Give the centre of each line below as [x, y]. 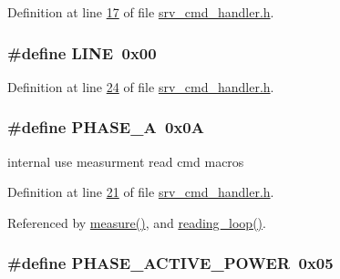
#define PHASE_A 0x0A [106, 127]
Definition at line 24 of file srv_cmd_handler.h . [141, 86]
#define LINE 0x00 [82, 52]
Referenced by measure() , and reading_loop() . [137, 222]
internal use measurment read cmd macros [126, 161]
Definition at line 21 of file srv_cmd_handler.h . [141, 192]
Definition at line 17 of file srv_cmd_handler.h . [141, 12]
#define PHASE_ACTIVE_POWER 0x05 [170, 263]
